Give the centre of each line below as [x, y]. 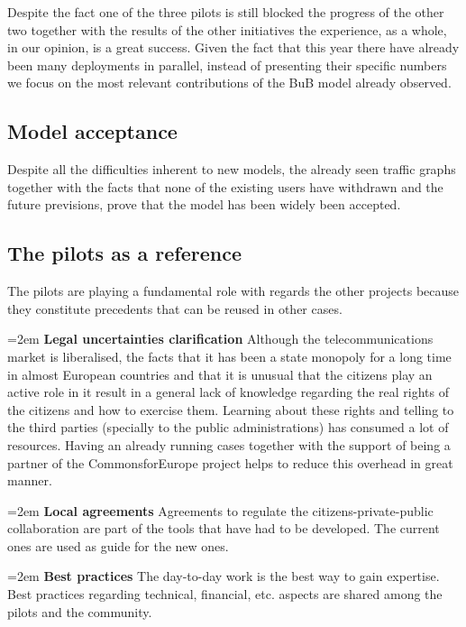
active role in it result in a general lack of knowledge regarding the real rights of [228, 392]
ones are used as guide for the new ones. [118, 545]
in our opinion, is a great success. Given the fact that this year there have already [233, 47]
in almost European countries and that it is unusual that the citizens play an [220, 374]
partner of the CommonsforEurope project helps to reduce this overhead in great [230, 462]
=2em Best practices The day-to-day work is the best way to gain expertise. [224, 576]
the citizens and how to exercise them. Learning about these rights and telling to [231, 409]
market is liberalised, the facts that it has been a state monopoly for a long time [229, 356]
